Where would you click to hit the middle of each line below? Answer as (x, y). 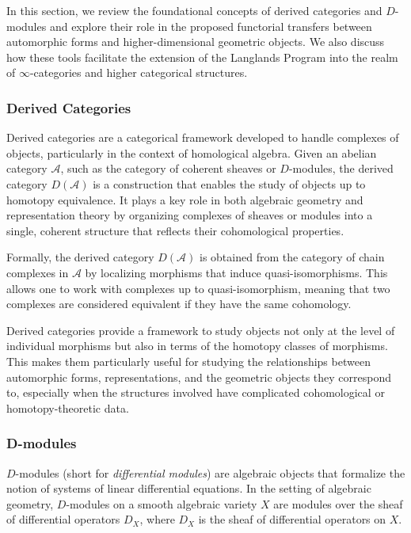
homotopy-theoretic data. (68, 407)
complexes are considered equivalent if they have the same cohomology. (179, 304)
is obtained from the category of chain (292, 257)
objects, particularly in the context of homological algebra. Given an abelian (192, 152)
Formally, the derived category (80, 257)
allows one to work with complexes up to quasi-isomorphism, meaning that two (198, 288)
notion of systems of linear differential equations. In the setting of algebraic (189, 488)
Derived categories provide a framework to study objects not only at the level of (201, 330)
